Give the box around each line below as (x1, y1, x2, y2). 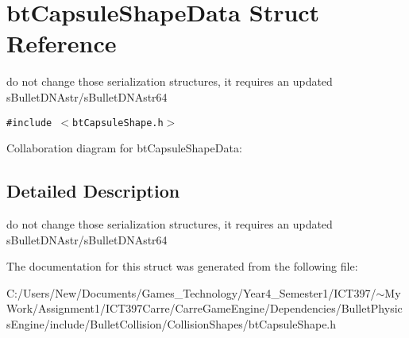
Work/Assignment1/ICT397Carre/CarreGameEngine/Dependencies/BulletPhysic (6, 300, 403, 317)
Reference (6, 27, 117, 60)
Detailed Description (6, 179, 180, 203)
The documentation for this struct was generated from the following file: (6, 258, 358, 275)
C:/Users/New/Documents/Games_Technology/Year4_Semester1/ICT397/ (6, 284, 376, 301)
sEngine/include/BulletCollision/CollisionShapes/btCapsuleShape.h (6, 315, 337, 332)
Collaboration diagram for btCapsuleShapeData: (6, 140, 242, 156)
